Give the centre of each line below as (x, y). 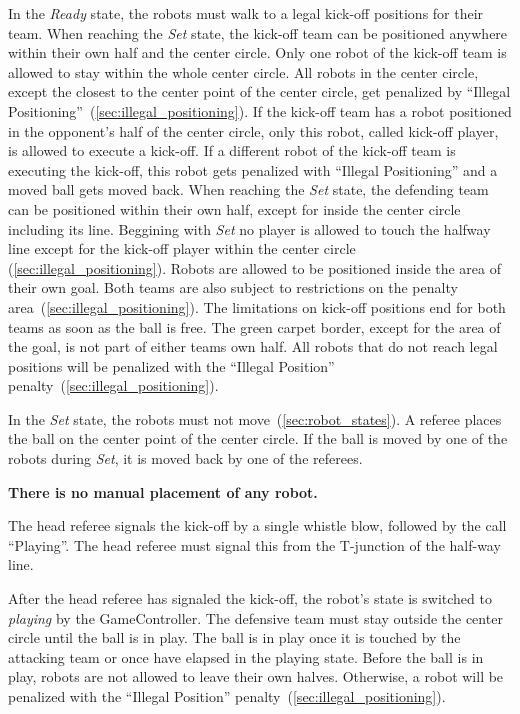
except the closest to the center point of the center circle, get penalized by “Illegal (259, 91)
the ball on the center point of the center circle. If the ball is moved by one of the (258, 438)
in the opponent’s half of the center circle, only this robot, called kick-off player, (253, 130)
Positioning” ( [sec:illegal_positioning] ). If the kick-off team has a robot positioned (260, 110)
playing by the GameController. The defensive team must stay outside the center (255, 617)
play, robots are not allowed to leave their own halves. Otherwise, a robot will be (256, 676)
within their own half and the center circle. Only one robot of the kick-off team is (257, 52)
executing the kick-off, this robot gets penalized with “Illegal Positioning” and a (253, 169)
